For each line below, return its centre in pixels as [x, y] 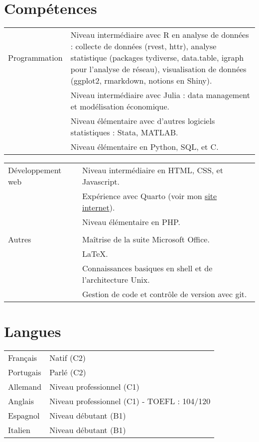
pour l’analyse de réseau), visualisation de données [158, 69]
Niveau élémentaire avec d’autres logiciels [143, 121]
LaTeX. [95, 254]
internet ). [98, 208]
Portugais [25, 372]
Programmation [35, 58]
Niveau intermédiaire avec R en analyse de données [160, 35]
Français [23, 358]
